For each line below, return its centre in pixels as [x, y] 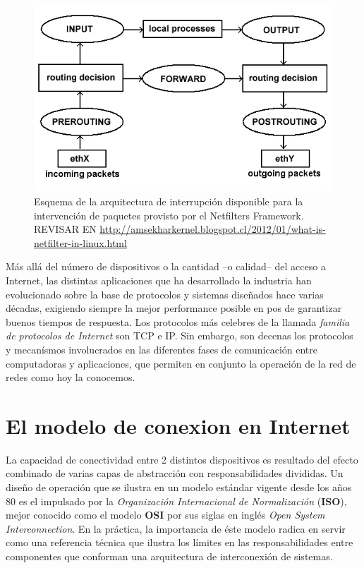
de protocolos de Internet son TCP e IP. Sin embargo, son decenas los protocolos [180, 336]
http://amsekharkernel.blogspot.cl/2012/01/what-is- [213, 229]
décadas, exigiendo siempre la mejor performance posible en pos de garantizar [174, 308]
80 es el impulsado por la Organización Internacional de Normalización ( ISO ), [176, 501]
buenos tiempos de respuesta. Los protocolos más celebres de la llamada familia [178, 321]
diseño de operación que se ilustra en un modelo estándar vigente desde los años [179, 487]
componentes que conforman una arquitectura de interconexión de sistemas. [169, 556]
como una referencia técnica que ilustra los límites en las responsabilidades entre [180, 542]
